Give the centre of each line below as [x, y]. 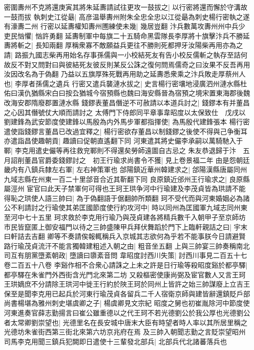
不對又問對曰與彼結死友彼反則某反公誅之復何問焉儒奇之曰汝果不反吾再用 [134, 64]
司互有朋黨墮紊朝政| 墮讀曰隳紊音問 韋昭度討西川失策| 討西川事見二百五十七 [126, 255]
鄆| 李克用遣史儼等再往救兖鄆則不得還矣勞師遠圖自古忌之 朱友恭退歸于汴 [120, 150]
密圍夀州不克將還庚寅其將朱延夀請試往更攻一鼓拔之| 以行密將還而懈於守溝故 [126, 7]
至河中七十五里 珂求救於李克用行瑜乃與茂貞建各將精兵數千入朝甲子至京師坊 [125, 217]
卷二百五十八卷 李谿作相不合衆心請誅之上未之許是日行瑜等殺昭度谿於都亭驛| [126, 265]
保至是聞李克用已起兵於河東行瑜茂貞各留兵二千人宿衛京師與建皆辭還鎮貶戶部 [127, 293]
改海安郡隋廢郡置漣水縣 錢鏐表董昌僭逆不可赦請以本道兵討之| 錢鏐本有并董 [124, 102]
